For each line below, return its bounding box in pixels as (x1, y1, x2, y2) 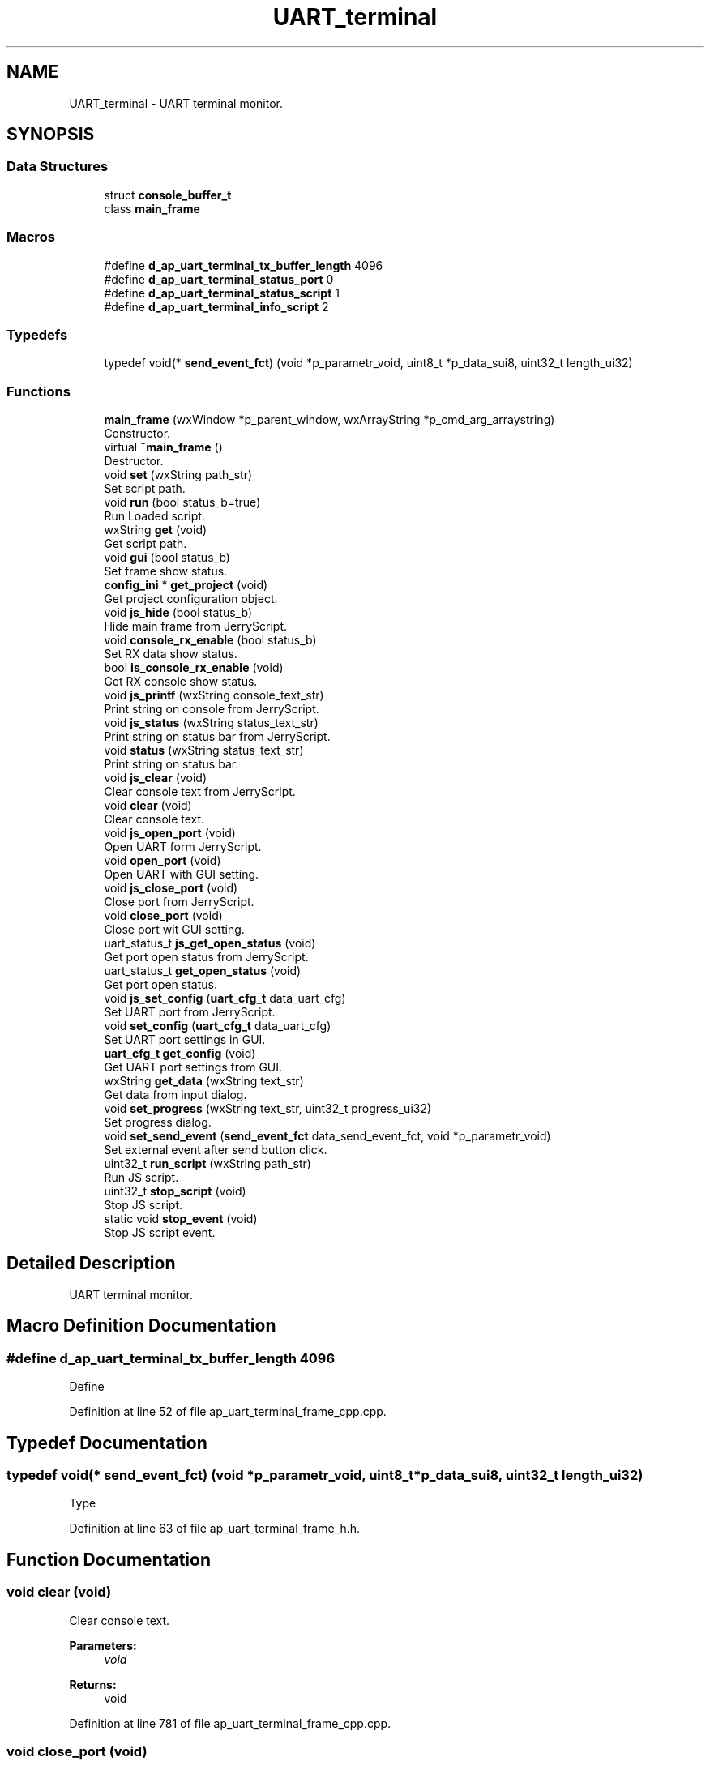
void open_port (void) (104, 853, 221, 868)
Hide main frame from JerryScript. (104, 619, 288, 634)
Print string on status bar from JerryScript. (104, 729, 331, 744)
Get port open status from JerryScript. (104, 950, 309, 964)
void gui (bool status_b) (104, 550, 230, 565)
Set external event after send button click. (104, 1143, 327, 1157)
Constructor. (104, 426, 171, 441)
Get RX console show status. (104, 674, 258, 689)
